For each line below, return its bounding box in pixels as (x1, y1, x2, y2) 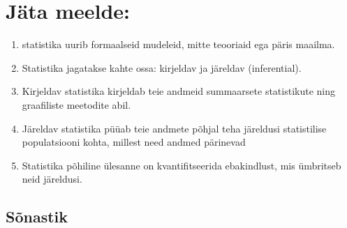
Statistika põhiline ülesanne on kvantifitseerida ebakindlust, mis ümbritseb (22, 158, 341, 172)
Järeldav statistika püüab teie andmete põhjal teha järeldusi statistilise (22, 121, 327, 135)
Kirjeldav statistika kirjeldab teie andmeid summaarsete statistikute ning (22, 84, 336, 98)
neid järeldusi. (22, 172, 82, 186)
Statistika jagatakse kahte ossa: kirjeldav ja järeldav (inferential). (22, 60, 302, 75)
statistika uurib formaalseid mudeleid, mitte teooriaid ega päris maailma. (22, 37, 335, 52)
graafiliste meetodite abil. (22, 97, 131, 112)
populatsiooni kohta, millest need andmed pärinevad (22, 135, 246, 149)
